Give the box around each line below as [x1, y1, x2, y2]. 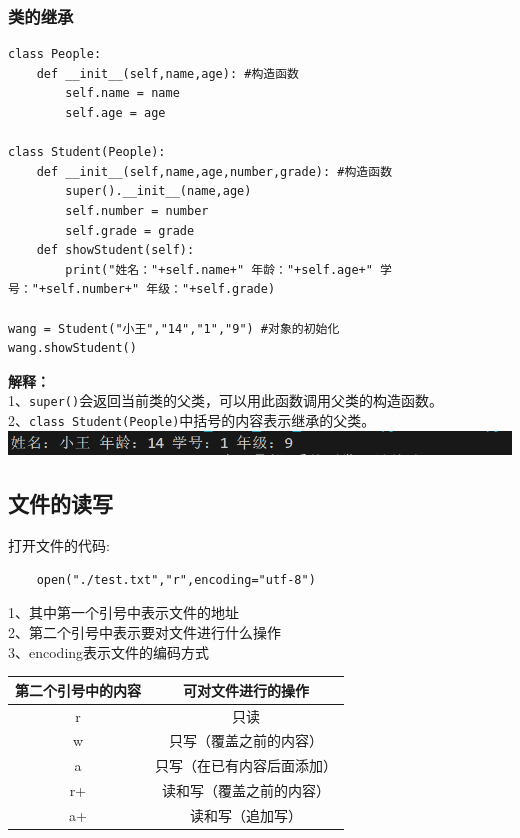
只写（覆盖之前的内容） [169, 730, 323, 751]
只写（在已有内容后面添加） [155, 755, 337, 776]
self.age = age [65, 106, 166, 120]
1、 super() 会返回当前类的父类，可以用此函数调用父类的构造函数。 [8, 390, 444, 411]
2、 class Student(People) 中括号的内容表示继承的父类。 [8, 409, 376, 430]
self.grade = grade [65, 223, 195, 238]
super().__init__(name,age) [65, 184, 252, 199]
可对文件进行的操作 [183, 679, 309, 700]
